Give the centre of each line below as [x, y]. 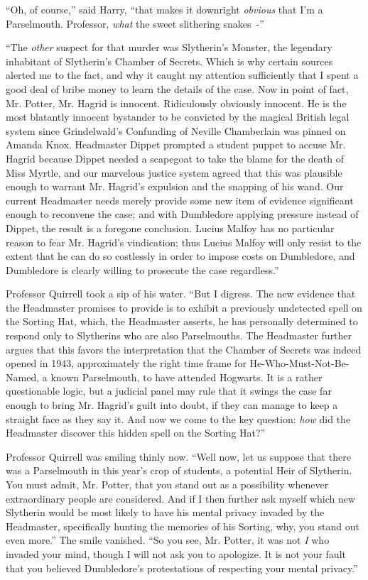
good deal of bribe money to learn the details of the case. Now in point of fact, [177, 88]
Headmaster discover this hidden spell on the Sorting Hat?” [136, 433]
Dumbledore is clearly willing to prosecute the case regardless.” [142, 269]
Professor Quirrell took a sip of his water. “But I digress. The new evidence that [181, 294]
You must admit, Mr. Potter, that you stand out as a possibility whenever [167, 484]
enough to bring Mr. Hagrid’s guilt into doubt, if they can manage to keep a [172, 405]
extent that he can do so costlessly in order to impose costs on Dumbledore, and [180, 256]
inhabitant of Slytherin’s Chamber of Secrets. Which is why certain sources [169, 61]
